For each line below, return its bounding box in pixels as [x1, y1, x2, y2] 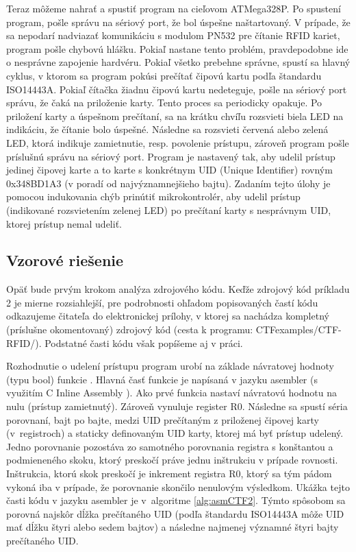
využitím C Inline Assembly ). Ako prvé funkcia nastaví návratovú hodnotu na [6, 385, 337, 400]
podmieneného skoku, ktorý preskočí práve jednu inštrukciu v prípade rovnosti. [6, 453, 338, 467]
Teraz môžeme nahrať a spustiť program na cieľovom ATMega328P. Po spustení [6, 1, 341, 15]
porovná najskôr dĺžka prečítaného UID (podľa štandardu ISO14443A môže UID [6, 506, 344, 520]
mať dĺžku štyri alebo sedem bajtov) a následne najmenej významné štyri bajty [6, 520, 339, 534]
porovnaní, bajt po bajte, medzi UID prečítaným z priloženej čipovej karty [6, 412, 319, 427]
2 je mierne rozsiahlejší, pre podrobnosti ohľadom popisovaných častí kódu [6, 295, 318, 309]
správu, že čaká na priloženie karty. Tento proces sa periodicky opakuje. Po [6, 95, 322, 110]
